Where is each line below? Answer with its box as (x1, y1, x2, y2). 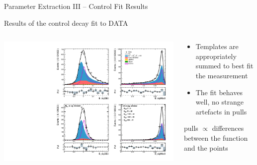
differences (212, 123, 244, 133)
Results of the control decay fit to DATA (4, 17, 128, 28)
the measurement (195, 70, 248, 80)
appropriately (195, 51, 237, 61)
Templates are (195, 41, 239, 52)
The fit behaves (195, 87, 243, 97)
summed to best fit (195, 60, 254, 71)
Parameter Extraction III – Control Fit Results (4, 1, 148, 11)
